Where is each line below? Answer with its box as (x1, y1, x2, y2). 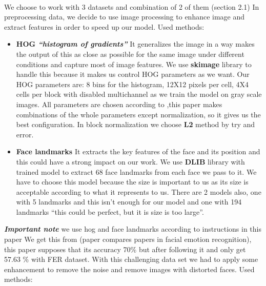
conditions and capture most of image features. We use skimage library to (16, 58, 252, 69)
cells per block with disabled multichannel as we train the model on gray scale (16, 89, 262, 99)
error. (16, 129, 34, 139)
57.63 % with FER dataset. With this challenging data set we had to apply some (4, 254, 258, 264)
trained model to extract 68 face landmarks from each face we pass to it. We (16, 166, 257, 177)
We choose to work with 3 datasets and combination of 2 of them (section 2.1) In (4, 1, 259, 12)
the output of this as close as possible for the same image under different (16, 48, 244, 59)
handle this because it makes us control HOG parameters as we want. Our (16, 69, 250, 79)
